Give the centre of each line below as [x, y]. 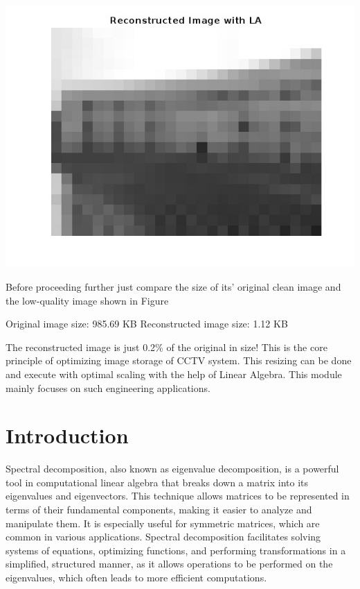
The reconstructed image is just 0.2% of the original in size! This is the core [166, 347]
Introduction [67, 435]
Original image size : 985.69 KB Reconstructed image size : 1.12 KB [147, 324]
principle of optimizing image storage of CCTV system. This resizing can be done [179, 360]
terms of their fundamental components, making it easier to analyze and [159, 509]
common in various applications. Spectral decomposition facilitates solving [163, 537]
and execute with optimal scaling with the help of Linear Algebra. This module [174, 374]
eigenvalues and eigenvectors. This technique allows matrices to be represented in [178, 496]
